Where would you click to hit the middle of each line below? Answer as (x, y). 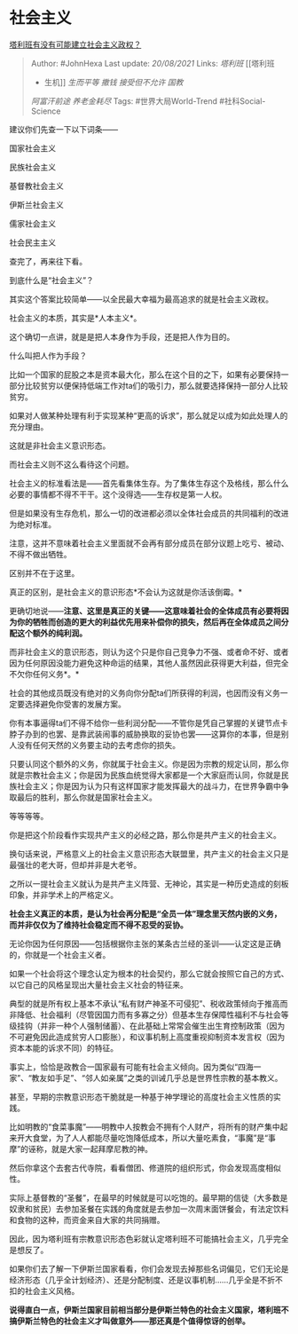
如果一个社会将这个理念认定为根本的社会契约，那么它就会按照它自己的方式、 (149, 974)
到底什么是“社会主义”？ (52, 280)
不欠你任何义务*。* (44, 674)
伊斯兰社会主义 (36, 204)
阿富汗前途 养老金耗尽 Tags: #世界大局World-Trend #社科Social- (148, 101)
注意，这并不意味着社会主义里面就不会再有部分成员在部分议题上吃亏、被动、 (149, 543)
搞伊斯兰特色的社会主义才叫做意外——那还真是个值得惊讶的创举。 (129, 1321)
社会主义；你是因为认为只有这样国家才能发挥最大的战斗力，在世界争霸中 (149, 785)
